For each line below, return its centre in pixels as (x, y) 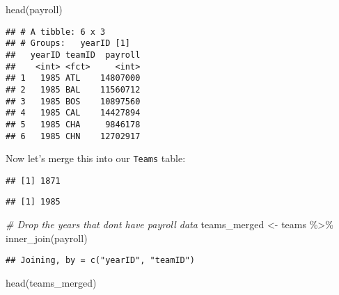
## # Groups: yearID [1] (68, 43)
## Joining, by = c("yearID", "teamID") (101, 261)
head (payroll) (34, 9)
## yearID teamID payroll (73, 55)
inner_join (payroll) (47, 238)
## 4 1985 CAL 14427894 (73, 113)
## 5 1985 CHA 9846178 (73, 124)
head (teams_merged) (51, 282)
